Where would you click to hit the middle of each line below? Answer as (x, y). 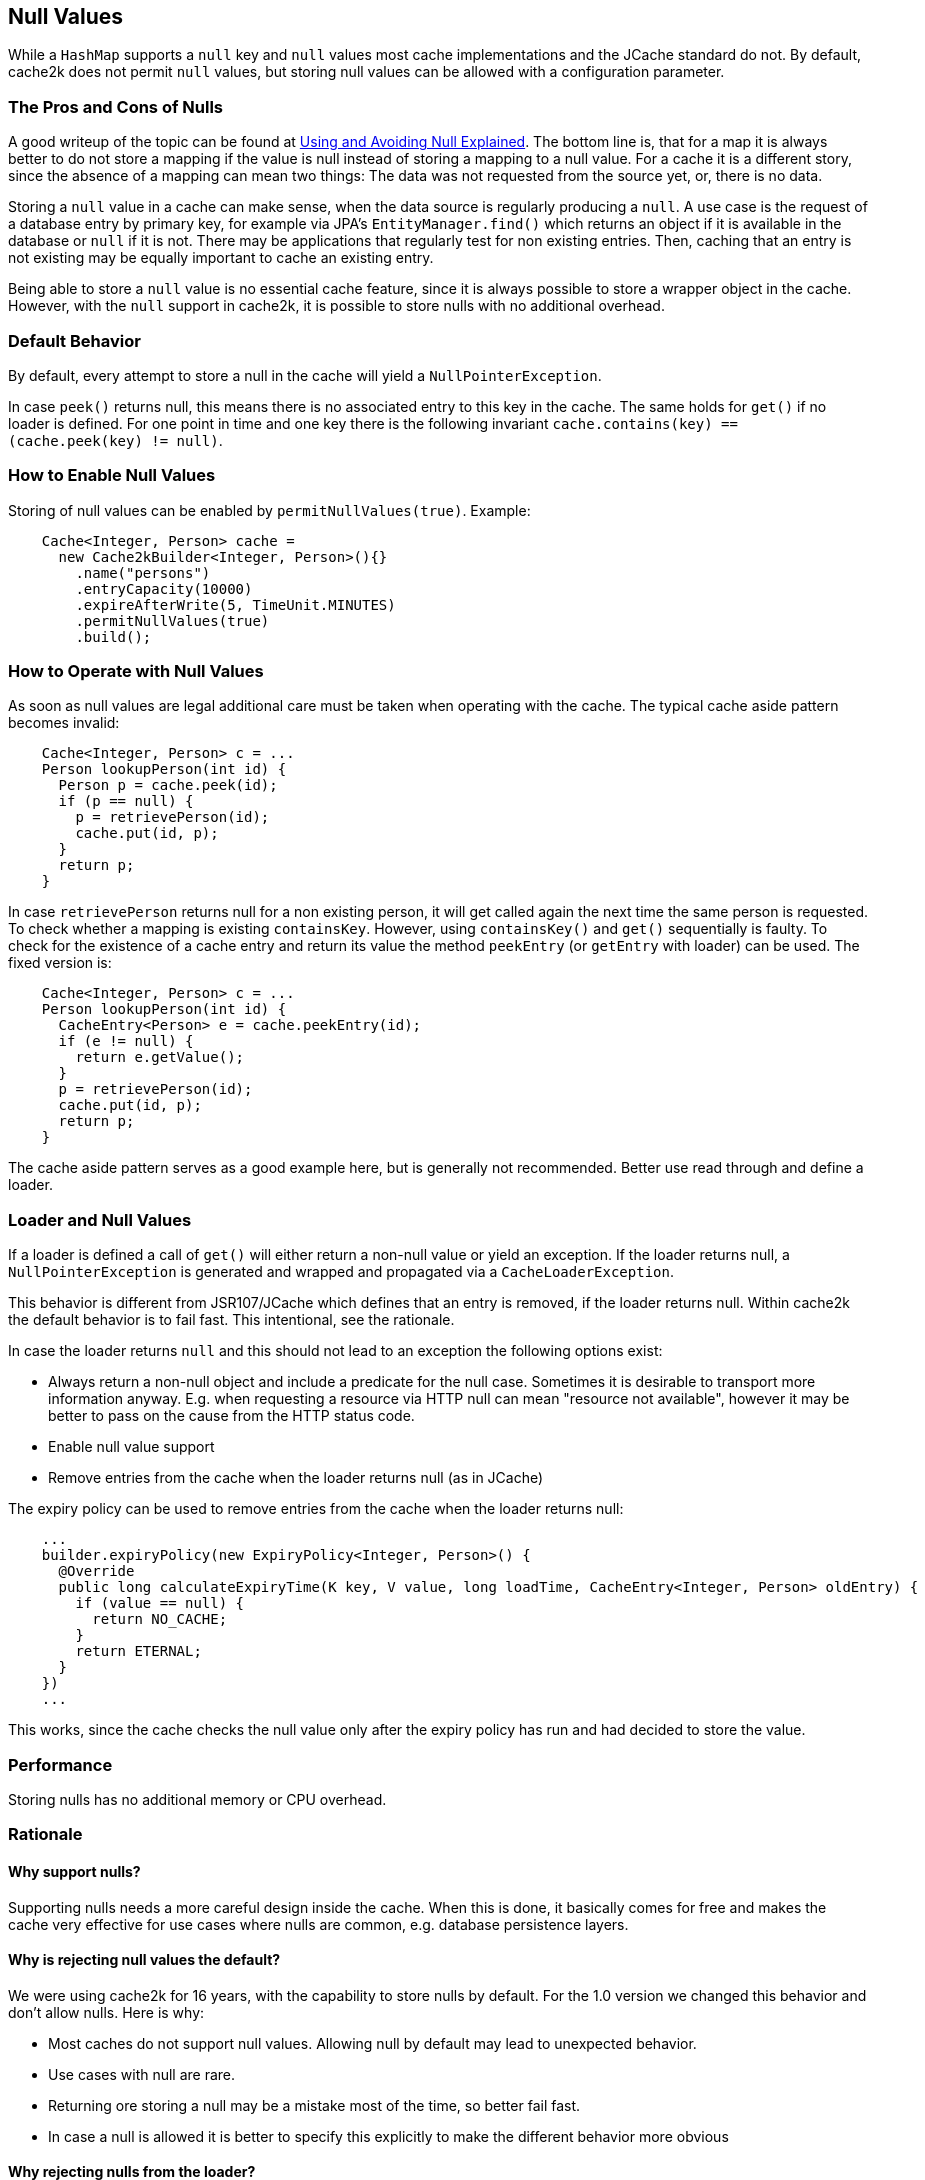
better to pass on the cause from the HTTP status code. (231, 1416)
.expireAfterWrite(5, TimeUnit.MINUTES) (235, 604)
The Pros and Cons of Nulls (115, 106)
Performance (60, 1764)
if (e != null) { (126, 1041)
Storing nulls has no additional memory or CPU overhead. (197, 1799)
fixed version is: (60, 963)
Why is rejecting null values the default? (144, 1960)
